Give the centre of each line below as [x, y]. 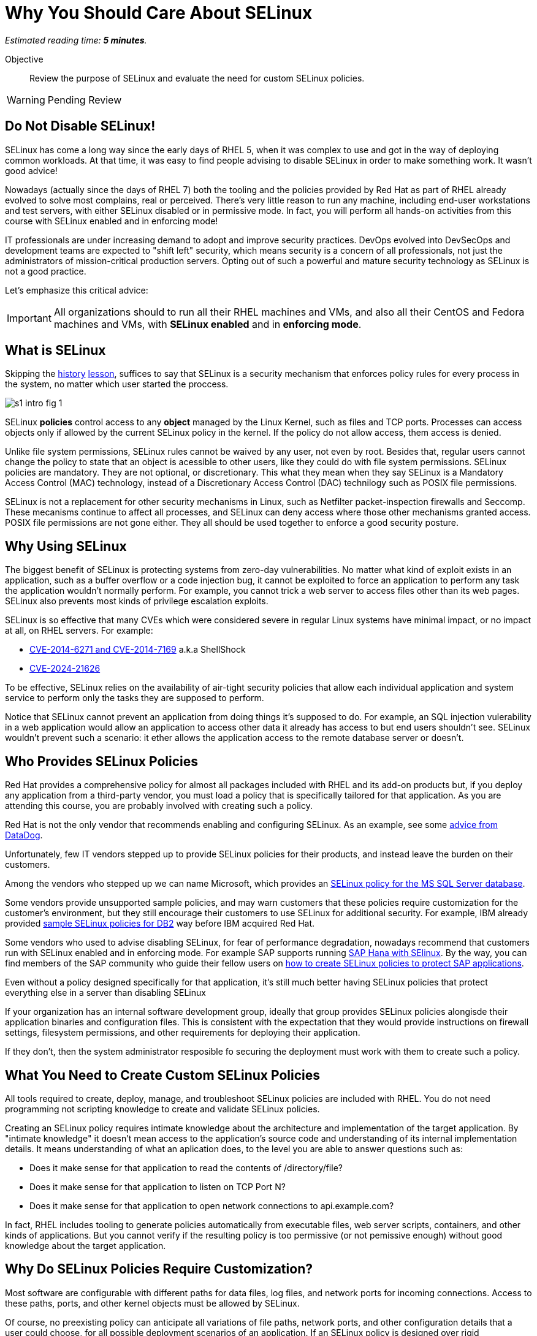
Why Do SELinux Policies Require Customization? [159, 1269]
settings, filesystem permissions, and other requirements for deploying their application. [183, 1033]
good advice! [31, 170]
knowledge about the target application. [86, 1245]
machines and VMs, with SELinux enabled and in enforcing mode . [208, 324]
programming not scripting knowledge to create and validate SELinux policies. [162, 1109]
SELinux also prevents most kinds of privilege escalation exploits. [137, 601]
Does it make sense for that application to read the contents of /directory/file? [186, 1167]
